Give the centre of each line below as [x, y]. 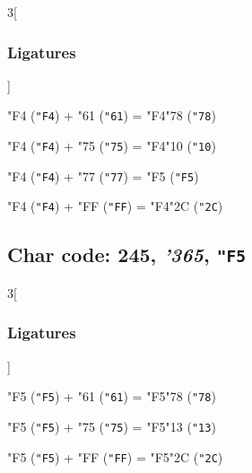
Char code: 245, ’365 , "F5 [126, 254]
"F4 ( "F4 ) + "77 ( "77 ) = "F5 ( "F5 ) [103, 175]
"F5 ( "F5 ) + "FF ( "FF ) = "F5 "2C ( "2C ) [115, 456]
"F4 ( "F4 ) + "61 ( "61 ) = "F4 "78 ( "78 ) [112, 115]
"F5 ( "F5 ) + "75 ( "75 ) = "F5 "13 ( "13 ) [112, 426]
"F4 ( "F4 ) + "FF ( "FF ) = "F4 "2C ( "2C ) [115, 206]
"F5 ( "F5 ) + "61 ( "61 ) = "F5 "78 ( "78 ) [112, 396]
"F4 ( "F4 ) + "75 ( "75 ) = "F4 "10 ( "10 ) [112, 146]
